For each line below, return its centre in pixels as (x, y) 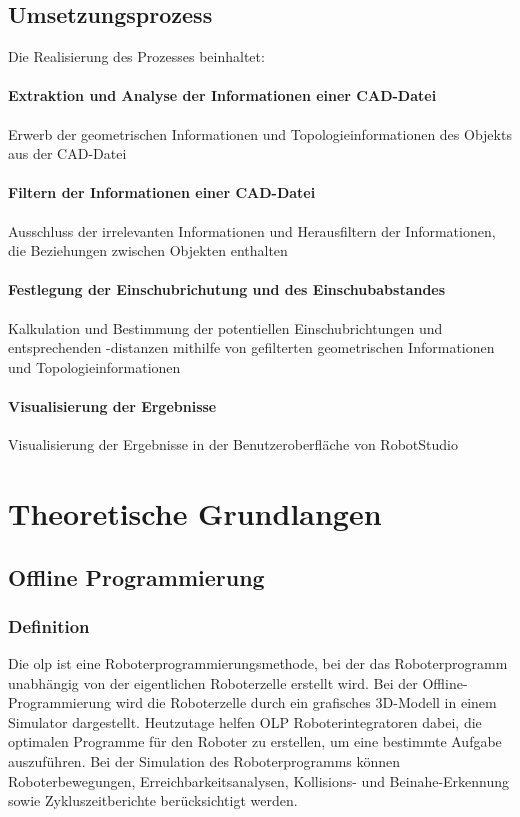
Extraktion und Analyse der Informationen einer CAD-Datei (222, 95)
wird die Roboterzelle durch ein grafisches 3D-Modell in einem (306, 702)
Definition (49, 625)
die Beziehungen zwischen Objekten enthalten (148, 250)
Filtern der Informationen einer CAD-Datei (162, 192)
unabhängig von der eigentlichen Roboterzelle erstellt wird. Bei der (213, 682)
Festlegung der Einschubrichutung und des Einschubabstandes (227, 289)
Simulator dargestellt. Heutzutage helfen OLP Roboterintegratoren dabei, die (245, 721)
